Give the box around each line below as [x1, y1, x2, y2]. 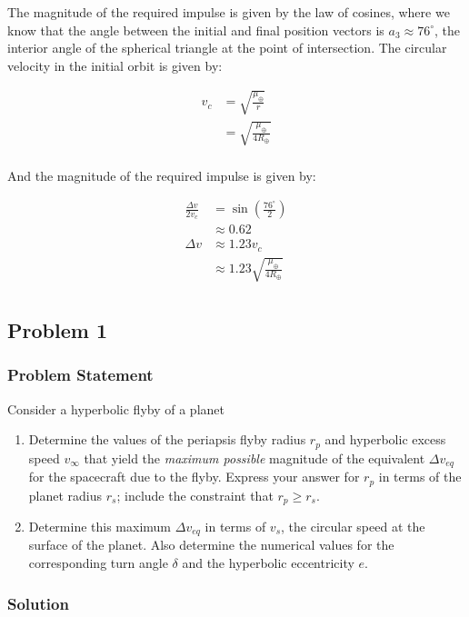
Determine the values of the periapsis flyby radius [28, 430, 306, 449]
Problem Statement [7, 363, 154, 386]
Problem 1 [7, 315, 107, 343]
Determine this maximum [28, 516, 172, 535]
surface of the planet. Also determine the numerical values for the [28, 535, 394, 554]
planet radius [28, 485, 103, 504]
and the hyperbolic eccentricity [182, 553, 354, 572]
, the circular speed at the [281, 516, 425, 535]
